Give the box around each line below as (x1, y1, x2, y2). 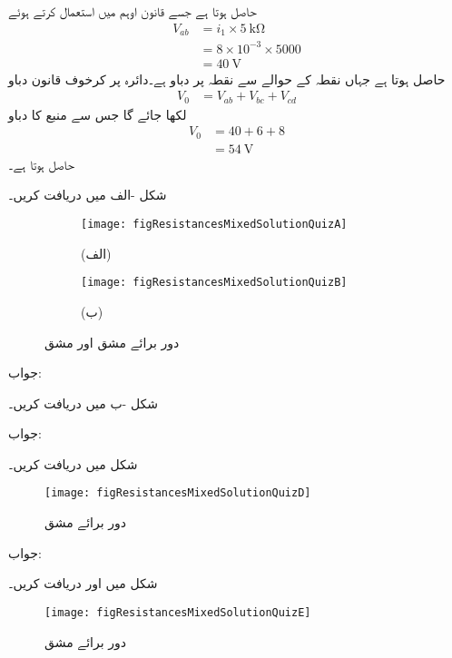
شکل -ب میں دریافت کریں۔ (8, 393, 159, 412)
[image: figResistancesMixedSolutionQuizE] (44, 605, 311, 619)
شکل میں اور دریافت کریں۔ (8, 574, 158, 593)
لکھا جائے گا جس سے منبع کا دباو (8, 104, 187, 123)
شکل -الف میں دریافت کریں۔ (8, 185, 167, 204)
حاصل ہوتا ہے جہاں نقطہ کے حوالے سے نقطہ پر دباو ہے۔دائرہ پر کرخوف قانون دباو (8, 69, 446, 88)
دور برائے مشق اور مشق (44, 332, 180, 351)
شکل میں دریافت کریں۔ (8, 454, 138, 473)
